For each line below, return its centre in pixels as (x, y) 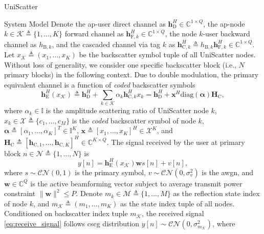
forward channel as (94, 34)
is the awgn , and (228, 172)
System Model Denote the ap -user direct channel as (85, 23)
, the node (181, 34)
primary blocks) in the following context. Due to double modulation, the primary (131, 75)
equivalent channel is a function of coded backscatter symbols (100, 84)
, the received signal (173, 213)
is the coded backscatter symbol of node (134, 120)
